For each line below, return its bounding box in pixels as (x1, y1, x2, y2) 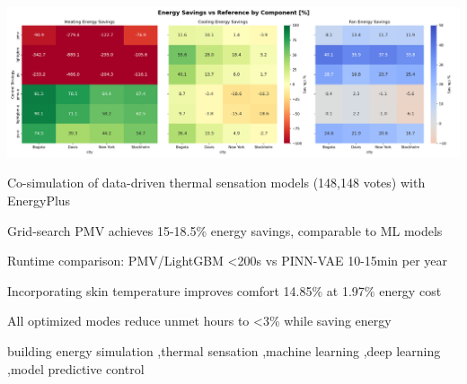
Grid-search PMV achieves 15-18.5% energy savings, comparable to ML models (7, 221, 443, 240)
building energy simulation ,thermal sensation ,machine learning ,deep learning (7, 341, 441, 360)
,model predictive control (7, 359, 145, 378)
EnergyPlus (7, 191, 71, 210)
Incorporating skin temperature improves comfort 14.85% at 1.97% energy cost (7, 281, 442, 300)
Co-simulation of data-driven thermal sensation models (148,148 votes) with (7, 173, 426, 192)
